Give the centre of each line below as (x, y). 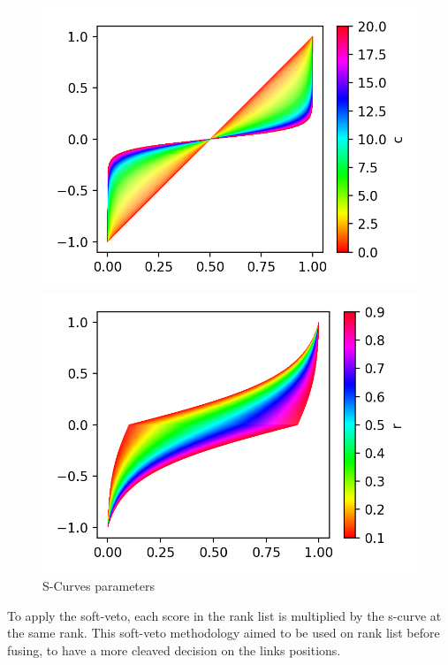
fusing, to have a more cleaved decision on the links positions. (174, 650)
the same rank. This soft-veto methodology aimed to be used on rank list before (224, 633)
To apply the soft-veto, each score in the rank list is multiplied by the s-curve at (224, 615)
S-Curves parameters (99, 586)
